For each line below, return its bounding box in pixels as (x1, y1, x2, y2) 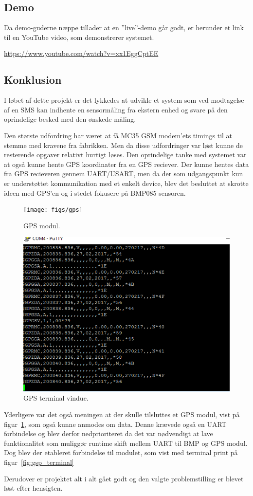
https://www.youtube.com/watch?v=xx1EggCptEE (4, 48, 159, 58)
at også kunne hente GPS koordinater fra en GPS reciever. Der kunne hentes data (4, 159, 249, 169)
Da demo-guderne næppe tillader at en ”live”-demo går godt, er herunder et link (4, 22, 244, 33)
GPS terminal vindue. (23, 393, 89, 403)
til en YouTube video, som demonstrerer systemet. (4, 32, 154, 42)
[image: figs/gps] (23, 206, 83, 214)
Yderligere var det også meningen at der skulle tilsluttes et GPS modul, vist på (4, 409, 240, 419)
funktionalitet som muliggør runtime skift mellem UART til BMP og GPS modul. (4, 438, 248, 448)
